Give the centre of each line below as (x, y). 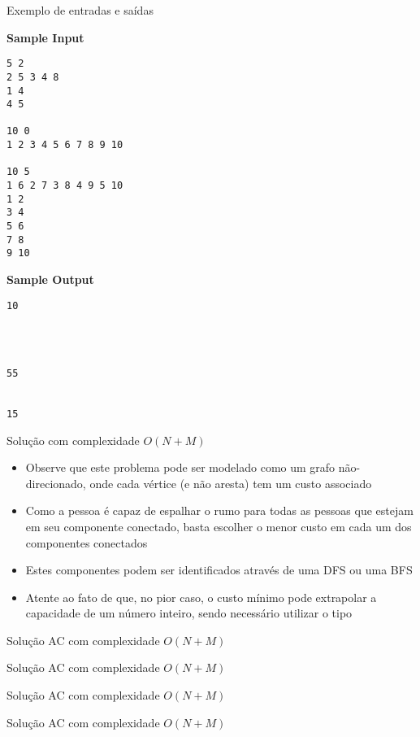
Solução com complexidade (73, 440)
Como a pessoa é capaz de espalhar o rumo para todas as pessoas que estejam (219, 510)
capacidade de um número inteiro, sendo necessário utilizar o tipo (189, 613)
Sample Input (45, 37)
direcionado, (56, 483)
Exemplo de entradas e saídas (80, 10)
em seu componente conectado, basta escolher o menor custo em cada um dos (219, 526)
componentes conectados (87, 542)
